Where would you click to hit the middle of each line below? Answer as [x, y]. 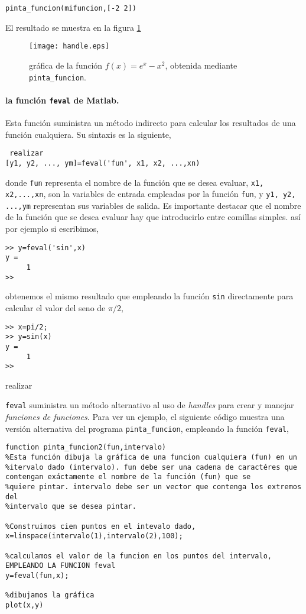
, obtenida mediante [201, 65]
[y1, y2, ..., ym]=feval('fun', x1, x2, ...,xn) [103, 163]
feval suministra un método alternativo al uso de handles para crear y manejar [150, 405]
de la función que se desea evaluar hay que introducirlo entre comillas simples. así [153, 217]
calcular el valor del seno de [56, 307]
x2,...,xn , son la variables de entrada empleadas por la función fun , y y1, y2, [151, 194]
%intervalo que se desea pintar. [71, 507]
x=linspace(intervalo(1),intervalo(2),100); [94, 536]
